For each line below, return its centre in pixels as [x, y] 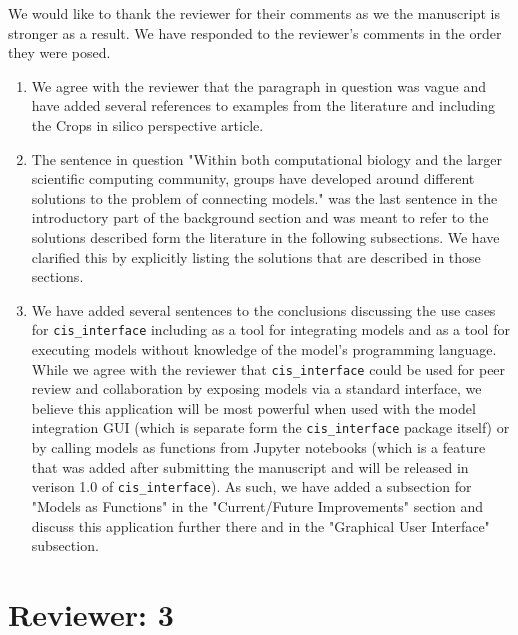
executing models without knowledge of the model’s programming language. [264, 348]
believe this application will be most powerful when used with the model [253, 407]
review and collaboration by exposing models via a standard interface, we [256, 388]
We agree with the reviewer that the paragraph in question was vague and [258, 85]
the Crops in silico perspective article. [147, 124]
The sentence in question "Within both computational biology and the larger [267, 158]
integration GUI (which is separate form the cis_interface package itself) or [270, 427]
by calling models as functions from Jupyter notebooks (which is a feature [258, 447]
